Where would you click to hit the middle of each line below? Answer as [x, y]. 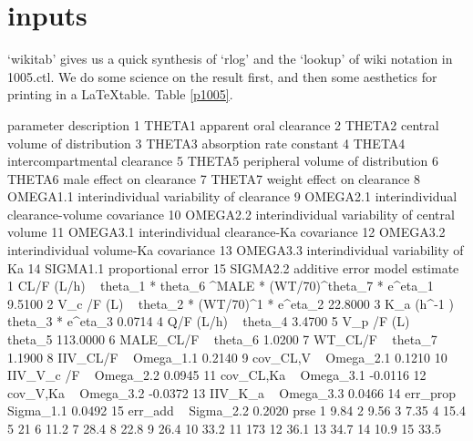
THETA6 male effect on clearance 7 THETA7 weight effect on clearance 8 [214, 178]
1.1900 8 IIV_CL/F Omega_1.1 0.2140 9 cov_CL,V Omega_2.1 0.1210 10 [227, 357]
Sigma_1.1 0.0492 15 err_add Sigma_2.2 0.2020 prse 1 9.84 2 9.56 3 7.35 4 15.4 [237, 410]
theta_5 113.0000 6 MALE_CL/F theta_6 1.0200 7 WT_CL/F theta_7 [222, 339]
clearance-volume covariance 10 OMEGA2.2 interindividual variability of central [231, 214]
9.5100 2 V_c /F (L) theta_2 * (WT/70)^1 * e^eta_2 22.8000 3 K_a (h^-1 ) [231, 303]
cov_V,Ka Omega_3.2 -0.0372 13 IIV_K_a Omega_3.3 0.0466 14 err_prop [232, 392]
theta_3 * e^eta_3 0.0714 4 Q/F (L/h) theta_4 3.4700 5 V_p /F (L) [209, 321]
